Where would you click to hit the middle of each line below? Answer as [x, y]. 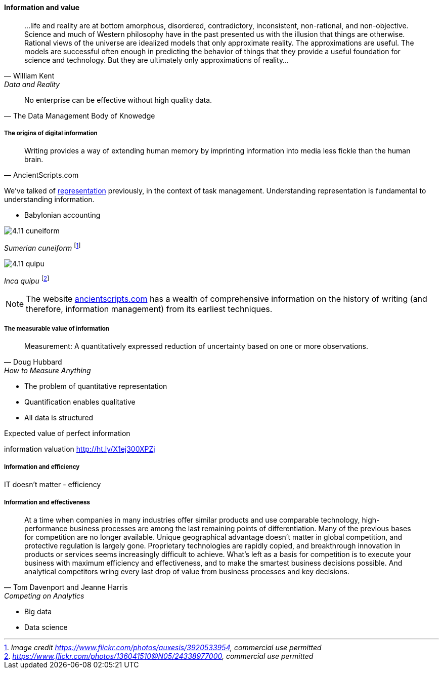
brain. [34, 160]
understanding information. [49, 200]
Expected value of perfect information [67, 433]
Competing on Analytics [44, 596]
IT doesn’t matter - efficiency [53, 485]
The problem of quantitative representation [96, 386]
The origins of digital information [51, 133]
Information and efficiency [42, 467]
